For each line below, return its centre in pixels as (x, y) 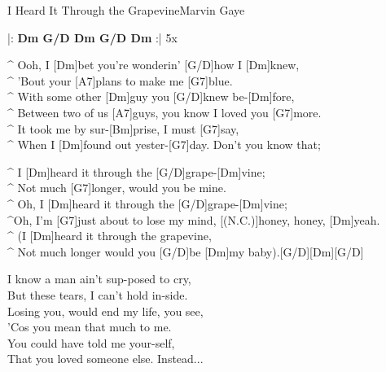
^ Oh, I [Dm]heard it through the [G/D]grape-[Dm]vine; (147, 203)
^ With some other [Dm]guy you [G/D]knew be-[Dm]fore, (151, 96)
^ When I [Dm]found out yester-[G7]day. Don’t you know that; (164, 144)
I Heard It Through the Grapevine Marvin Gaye (126, 10)
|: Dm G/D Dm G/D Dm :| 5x (92, 37)
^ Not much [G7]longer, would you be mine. (117, 188)
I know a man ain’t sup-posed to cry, (99, 279)
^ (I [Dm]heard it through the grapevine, (110, 236)
